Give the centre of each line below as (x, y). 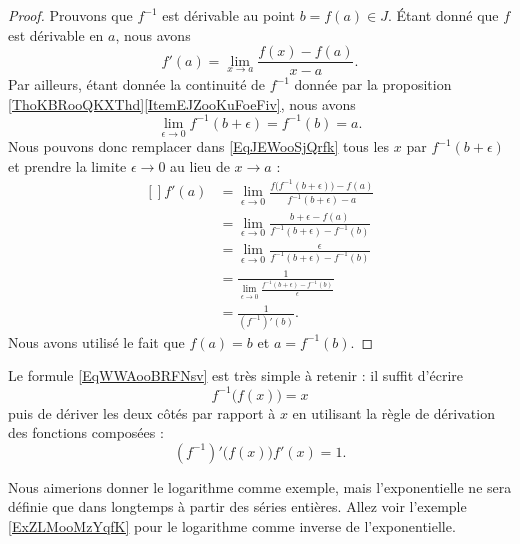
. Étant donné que (443, 15)
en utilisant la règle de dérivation (393, 412)
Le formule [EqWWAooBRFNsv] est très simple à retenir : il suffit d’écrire (236, 375)
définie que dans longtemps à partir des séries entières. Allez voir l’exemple (237, 506)
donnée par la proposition (373, 84)
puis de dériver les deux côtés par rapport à (142, 412)
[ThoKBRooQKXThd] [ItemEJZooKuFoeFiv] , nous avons (182, 103)
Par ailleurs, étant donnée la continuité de (137, 84)
